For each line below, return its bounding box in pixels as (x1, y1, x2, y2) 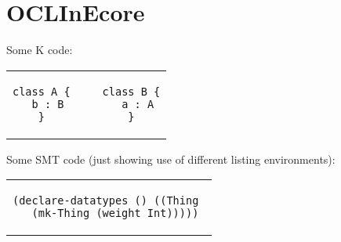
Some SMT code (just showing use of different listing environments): (6, 150, 336, 167)
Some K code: (6, 42, 73, 58)
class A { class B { (13, 85, 161, 98)
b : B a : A (31, 97, 154, 110)
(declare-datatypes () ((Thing (13, 194, 199, 208)
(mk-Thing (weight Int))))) (31, 207, 199, 220)
